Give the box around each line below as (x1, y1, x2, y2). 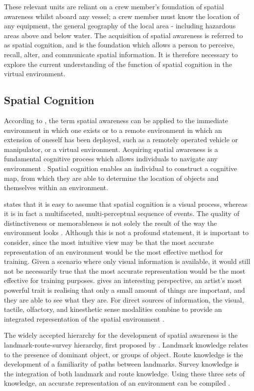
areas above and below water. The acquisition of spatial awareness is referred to (4, 30, 243, 40)
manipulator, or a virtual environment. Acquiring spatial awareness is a (4, 144, 218, 154)
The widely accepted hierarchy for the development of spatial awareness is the (4, 330, 238, 340)
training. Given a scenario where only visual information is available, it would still (4, 256, 251, 266)
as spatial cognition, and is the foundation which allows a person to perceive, (4, 40, 235, 50)
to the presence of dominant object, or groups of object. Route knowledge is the (4, 349, 243, 359)
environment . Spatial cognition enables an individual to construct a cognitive (4, 163, 237, 173)
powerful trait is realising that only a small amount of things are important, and (4, 285, 245, 295)
